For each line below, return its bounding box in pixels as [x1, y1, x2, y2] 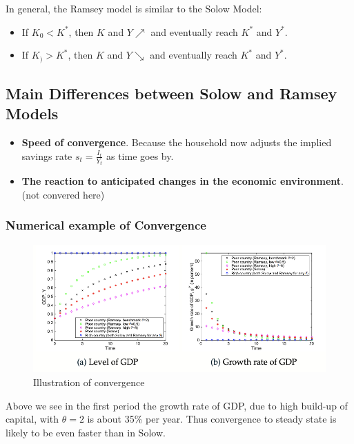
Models [6, 103, 59, 124]
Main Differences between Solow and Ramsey [6, 83, 337, 104]
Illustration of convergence [33, 375, 145, 390]
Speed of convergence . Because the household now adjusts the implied [21, 135, 332, 150]
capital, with [6, 412, 59, 426]
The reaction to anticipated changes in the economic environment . [21, 174, 344, 188]
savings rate [21, 148, 72, 163]
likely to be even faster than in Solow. [6, 425, 166, 439]
